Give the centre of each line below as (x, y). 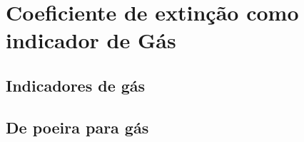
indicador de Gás (91, 40)
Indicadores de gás (76, 85)
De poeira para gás (77, 127)
